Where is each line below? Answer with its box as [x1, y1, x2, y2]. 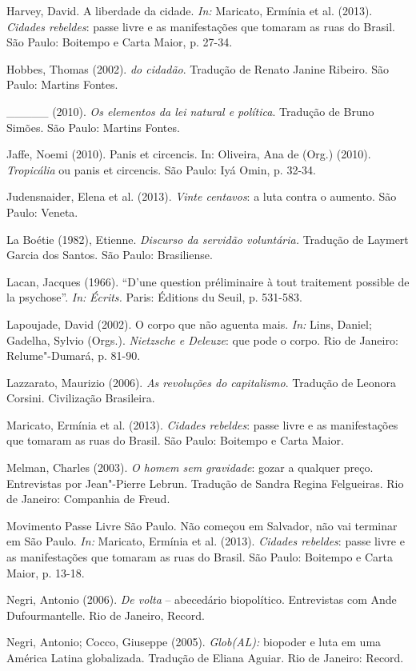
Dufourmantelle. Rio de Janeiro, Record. [6, 606, 205, 623]
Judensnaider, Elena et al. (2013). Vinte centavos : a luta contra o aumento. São [6, 188, 397, 205]
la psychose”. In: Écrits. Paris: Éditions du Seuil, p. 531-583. [6, 289, 302, 306]
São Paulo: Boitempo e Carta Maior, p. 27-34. [6, 34, 233, 50]
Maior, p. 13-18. [6, 564, 85, 581]
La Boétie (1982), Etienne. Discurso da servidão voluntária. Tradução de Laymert [6, 230, 409, 247]
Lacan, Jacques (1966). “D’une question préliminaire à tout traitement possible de [6, 273, 410, 290]
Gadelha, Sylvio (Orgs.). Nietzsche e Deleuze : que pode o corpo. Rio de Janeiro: [6, 331, 398, 348]
